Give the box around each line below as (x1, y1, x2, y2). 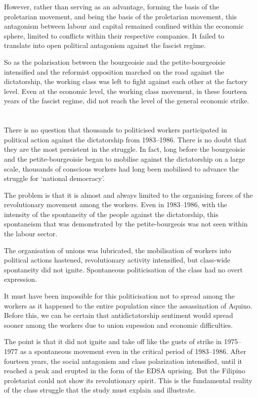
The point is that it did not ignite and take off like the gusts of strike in (4, 336, 222, 347)
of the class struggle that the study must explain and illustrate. (4, 385, 196, 395)
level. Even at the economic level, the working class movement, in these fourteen (4, 86, 247, 96)
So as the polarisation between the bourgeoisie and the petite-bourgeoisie (4, 56, 226, 67)
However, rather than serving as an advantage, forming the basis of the (4, 1, 219, 11)
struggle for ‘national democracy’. (4, 173, 105, 183)
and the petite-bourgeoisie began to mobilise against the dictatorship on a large (4, 153, 245, 164)
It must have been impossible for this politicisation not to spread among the (4, 291, 235, 301)
